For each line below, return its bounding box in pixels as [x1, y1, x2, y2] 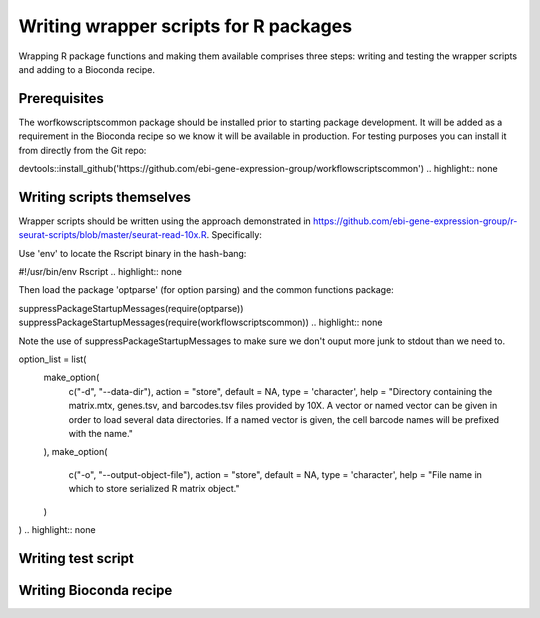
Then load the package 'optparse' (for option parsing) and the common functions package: [18, 284, 394, 296]
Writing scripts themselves [18, 188, 192, 205]
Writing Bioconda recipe [18, 581, 173, 599]
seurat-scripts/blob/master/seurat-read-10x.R [18, 229, 207, 241]
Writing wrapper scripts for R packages [18, 15, 353, 37]
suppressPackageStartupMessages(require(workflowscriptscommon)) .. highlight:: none [18, 316, 383, 329]
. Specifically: [206, 229, 262, 241]
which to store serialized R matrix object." [68, 483, 240, 495]
